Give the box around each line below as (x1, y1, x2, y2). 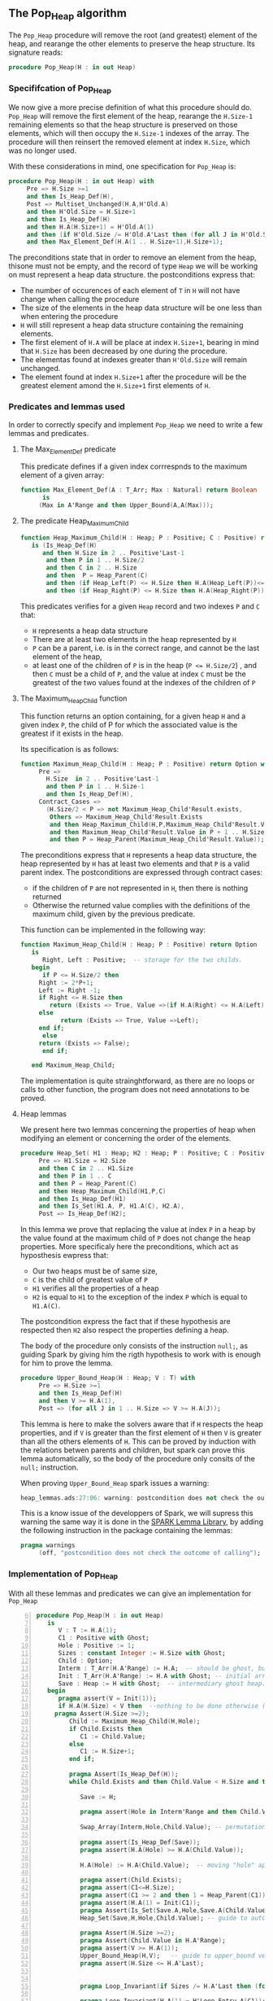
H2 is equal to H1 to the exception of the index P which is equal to (32, 1292, 248, 1302)
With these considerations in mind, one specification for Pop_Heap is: (8, 162, 236, 172)
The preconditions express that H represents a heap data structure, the (19, 850, 258, 860)
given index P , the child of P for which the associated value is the (19, 719, 238, 729)
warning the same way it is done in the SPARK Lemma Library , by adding (19, 1517, 264, 1527)
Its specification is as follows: (19, 744, 119, 754)
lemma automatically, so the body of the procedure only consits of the (19, 1453, 256, 1463)
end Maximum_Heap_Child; (31, 1061, 115, 1069)
